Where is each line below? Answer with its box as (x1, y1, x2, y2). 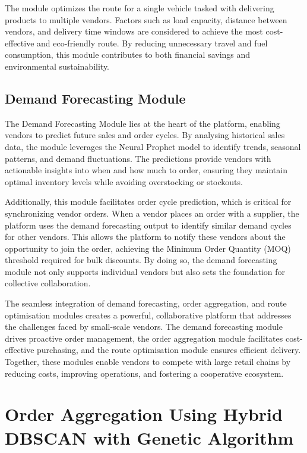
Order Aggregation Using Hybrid (5, 402, 283, 426)
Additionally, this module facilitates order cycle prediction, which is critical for (5, 195, 292, 208)
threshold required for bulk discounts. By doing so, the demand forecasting (5, 254, 277, 266)
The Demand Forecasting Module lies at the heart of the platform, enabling (5, 117, 280, 129)
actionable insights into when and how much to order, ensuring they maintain (5, 164, 287, 176)
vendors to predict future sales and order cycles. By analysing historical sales (5, 129, 285, 141)
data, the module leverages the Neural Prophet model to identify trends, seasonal (5, 140, 301, 152)
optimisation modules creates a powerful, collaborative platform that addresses (5, 308, 292, 321)
